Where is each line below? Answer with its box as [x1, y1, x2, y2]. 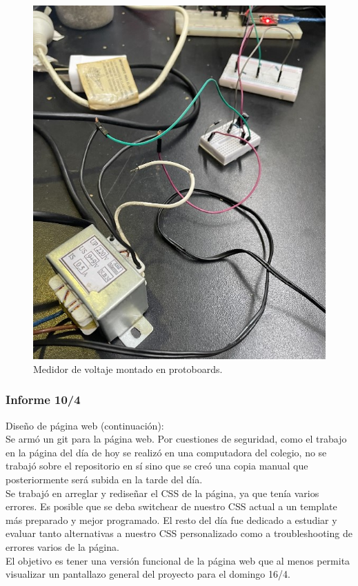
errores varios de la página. [6, 540, 119, 554]
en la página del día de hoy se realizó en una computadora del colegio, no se [6, 445, 327, 459]
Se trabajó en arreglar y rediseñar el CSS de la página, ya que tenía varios [6, 485, 319, 500]
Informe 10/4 [6, 391, 81, 408]
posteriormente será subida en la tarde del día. [6, 472, 203, 487]
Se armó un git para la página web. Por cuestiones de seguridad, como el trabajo [6, 432, 347, 446]
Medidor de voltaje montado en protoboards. [33, 361, 223, 376]
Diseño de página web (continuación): [6, 418, 164, 432]
